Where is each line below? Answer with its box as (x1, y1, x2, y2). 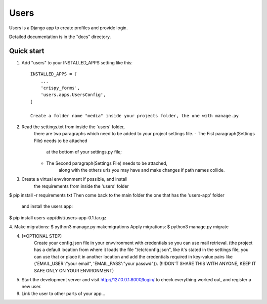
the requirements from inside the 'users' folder (34, 183, 129, 189)
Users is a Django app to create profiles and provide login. (9, 25, 128, 31)
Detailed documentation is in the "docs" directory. (9, 34, 111, 40)
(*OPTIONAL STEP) (21, 233, 62, 239)
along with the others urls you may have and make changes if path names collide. (58, 167, 225, 173)
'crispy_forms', (40, 85, 80, 91)
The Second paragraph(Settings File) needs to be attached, (46, 160, 168, 166)
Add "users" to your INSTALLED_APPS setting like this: (21, 59, 133, 65)
